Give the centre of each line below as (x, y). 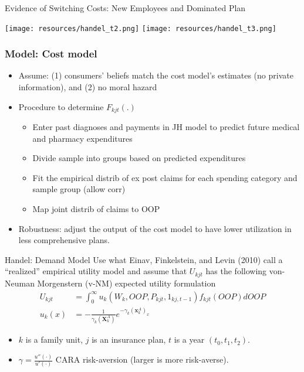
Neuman (20, 283)
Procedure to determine (61, 106)
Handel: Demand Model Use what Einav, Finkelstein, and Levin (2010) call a (144, 259)
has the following (236, 271)
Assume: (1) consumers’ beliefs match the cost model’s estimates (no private (156, 75)
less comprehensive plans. (64, 240)
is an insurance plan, (129, 339)
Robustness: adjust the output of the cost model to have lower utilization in (155, 228)
